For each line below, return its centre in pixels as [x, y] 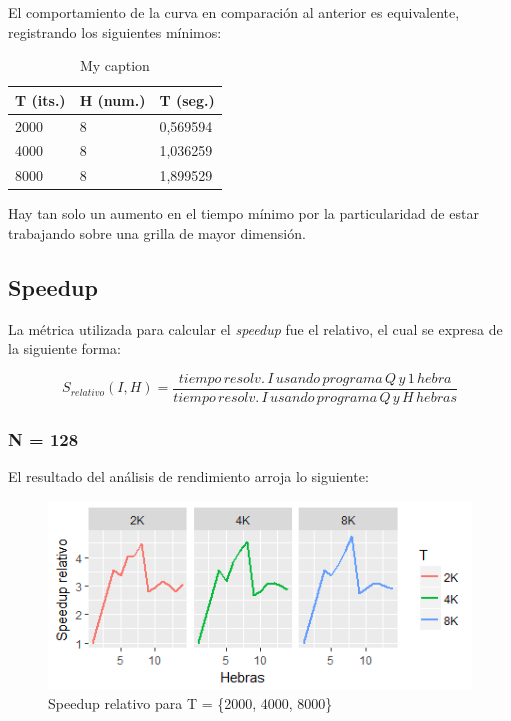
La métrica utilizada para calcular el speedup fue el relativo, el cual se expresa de [255, 328]
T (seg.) [187, 99]
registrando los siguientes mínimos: [115, 31]
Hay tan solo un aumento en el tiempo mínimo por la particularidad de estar [243, 213]
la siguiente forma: [64, 348]
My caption [114, 65]
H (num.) [112, 99]
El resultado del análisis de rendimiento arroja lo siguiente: [188, 476]
